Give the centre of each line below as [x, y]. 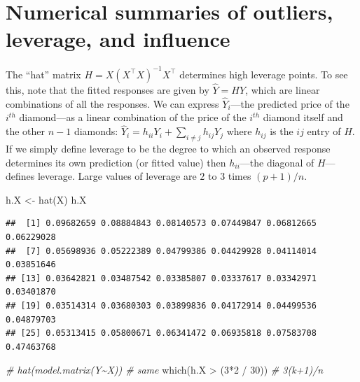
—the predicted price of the [290, 103]
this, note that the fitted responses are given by [108, 90]
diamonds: [96, 131]
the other [26, 131]
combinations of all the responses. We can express [112, 103]
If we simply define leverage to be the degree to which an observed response [168, 149]
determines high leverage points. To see [264, 74]
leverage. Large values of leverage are [117, 176]
